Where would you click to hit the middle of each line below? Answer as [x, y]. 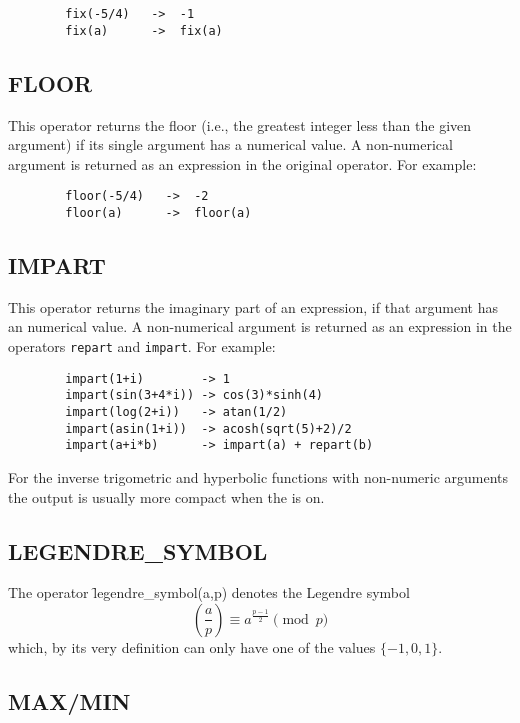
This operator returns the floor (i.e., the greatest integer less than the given [240, 124]
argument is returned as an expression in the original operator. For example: [242, 163]
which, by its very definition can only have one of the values [192, 646]
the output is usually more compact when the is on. [166, 496]
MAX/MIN [69, 700]
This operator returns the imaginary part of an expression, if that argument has [253, 306]
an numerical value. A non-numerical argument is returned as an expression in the [260, 326]
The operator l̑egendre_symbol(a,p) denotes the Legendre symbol [209, 592]
